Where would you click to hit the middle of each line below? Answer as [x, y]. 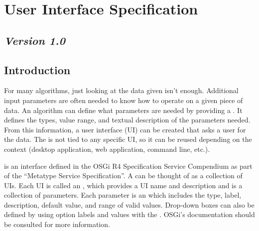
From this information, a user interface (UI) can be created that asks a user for [125, 129]
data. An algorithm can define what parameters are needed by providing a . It [123, 110]
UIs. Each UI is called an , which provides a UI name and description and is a [123, 185]
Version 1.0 [35, 40]
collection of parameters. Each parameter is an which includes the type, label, [123, 195]
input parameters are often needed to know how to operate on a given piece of [124, 100]
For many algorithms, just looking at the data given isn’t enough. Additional [121, 90]
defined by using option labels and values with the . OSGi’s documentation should [129, 214]
